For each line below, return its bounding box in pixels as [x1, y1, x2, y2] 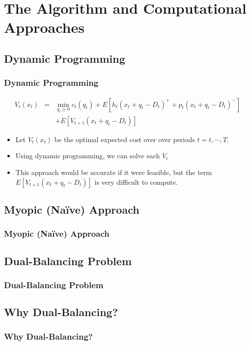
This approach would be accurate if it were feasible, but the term [15, 167, 212, 177]
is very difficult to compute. [94, 176, 178, 187]
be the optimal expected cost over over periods [54, 134, 195, 144]
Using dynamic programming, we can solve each [15, 150, 160, 161]
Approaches [4, 17, 84, 37]
